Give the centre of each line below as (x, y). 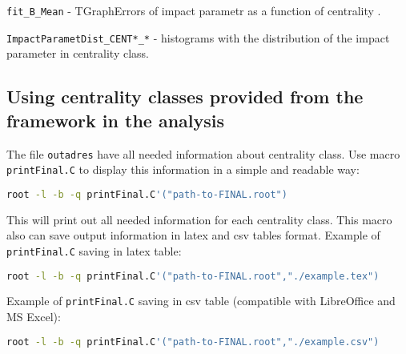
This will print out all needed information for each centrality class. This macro (199, 219)
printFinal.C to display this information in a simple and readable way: (183, 169)
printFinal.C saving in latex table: (94, 250)
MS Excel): (34, 317)
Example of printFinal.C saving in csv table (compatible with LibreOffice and (201, 301)
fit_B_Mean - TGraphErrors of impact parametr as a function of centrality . (194, 10)
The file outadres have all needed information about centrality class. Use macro (203, 153)
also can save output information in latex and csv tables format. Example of (193, 235)
